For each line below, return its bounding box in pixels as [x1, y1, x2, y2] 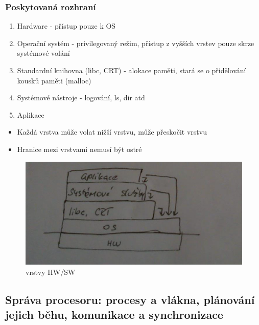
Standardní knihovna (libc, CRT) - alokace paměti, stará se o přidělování [17, 65, 246, 75]
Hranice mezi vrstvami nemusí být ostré [17, 143, 142, 154]
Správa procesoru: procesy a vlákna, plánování [5, 291, 255, 307]
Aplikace [17, 109, 44, 120]
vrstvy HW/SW [26, 266, 76, 277]
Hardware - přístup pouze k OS [17, 20, 116, 31]
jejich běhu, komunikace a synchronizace [5, 307, 223, 322]
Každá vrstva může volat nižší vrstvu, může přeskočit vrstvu [17, 126, 207, 137]
